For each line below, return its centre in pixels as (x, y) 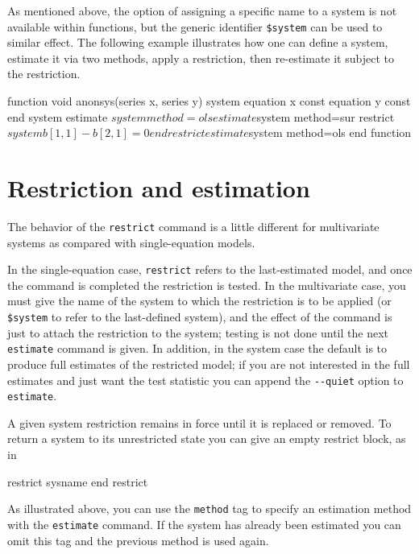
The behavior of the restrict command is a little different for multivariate (193, 226)
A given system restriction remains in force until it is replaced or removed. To (199, 422)
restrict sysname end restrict (78, 481)
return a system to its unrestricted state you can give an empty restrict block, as (207, 438)
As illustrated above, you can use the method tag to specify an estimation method (209, 509)
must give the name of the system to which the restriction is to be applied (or (199, 301)
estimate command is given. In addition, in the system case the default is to (197, 348)
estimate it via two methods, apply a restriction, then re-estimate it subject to (201, 58)
